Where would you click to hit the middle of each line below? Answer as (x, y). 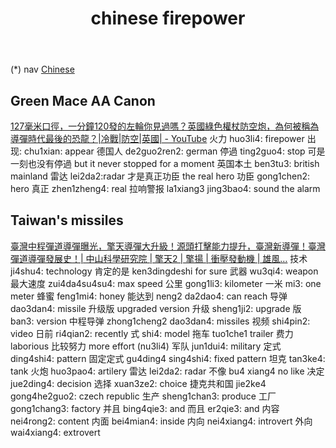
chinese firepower (168, 18)
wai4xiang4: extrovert (55, 432)
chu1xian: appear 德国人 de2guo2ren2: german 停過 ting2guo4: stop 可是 (174, 151)
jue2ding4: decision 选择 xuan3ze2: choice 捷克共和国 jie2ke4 (138, 383)
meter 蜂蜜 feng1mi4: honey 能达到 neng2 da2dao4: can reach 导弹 (149, 296)
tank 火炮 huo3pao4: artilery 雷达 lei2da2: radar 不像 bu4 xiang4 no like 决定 (167, 371)
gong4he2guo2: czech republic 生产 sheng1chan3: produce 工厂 (143, 396)
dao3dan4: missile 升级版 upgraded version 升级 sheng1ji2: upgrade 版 (156, 308)
